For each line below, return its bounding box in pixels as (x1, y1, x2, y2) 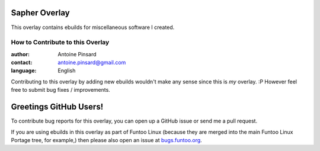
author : (11, 50, 30, 57)
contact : (11, 59, 33, 66)
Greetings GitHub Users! (11, 102, 104, 112)
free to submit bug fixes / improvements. (11, 86, 111, 94)
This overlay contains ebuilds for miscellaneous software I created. (11, 24, 175, 31)
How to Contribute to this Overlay (11, 38, 110, 47)
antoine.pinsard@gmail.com (57, 59, 126, 66)
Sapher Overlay (11, 8, 71, 18)
